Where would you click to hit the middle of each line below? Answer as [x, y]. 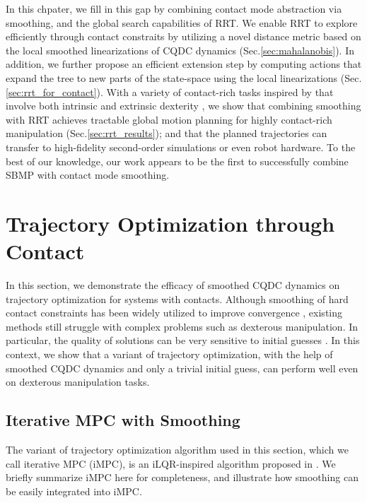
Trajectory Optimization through [170, 223]
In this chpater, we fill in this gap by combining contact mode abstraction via [174, 8]
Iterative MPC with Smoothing [123, 420]
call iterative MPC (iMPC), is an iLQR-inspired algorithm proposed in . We [171, 463]
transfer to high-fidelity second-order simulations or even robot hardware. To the [181, 147]
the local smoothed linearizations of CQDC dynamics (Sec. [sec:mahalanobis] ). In [180, 50]
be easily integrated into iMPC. [74, 491]
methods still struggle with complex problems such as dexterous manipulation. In [182, 326]
